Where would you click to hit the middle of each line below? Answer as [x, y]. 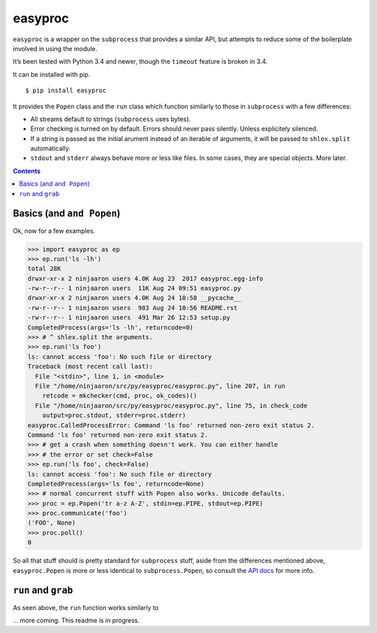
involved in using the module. [55, 48]
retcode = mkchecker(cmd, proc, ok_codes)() [120, 396]
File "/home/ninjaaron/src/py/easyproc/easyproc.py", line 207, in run [160, 386]
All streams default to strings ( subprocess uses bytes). [111, 119]
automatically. [51, 148]
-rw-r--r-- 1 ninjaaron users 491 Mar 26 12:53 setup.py [129, 318]
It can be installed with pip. [52, 74]
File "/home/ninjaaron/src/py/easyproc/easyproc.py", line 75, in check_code [171, 406]
